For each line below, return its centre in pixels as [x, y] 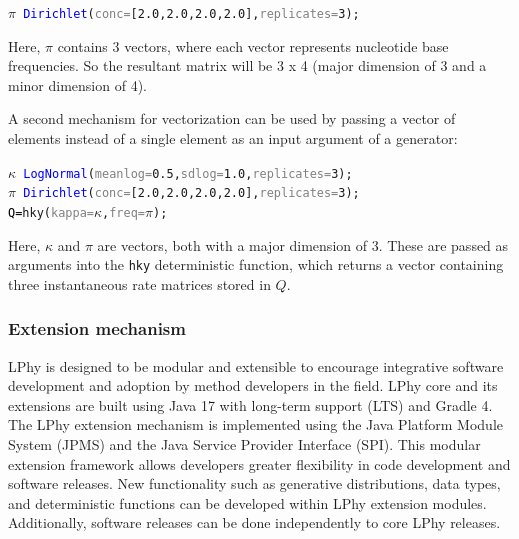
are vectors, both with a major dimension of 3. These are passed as [303, 244]
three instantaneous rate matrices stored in [139, 283]
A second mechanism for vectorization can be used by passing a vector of [232, 118]
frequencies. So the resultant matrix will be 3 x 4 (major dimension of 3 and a [247, 65]
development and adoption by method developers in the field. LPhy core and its [253, 385]
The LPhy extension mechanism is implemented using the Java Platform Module [255, 424]
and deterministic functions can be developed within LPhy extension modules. [247, 502]
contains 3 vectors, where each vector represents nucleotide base [253, 45]
